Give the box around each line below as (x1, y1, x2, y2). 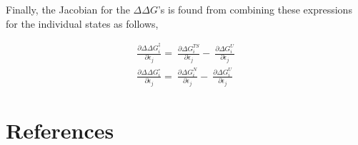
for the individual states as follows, (6, 16, 159, 31)
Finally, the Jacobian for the (6, 2, 130, 16)
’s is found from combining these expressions (157, 2, 352, 16)
